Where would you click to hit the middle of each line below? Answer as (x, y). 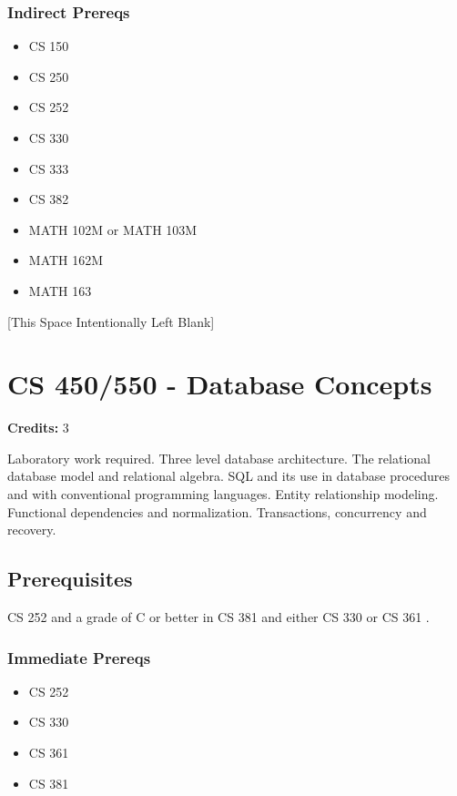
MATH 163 (60, 290)
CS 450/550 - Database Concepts (220, 384)
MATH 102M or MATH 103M (113, 229)
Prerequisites (70, 579)
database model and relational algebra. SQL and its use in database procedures (229, 476)
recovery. (32, 530)
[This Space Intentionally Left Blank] (111, 321)
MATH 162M (66, 260)
